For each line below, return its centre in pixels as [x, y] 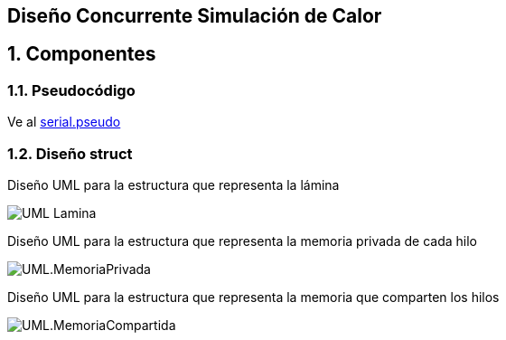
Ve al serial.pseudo [64, 122]
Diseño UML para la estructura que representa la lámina [173, 184]
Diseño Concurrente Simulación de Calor [195, 16]
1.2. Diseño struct [70, 153]
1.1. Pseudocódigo [71, 90]
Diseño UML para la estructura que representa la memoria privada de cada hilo [242, 241]
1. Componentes [82, 54]
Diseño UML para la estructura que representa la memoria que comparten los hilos [253, 297]
